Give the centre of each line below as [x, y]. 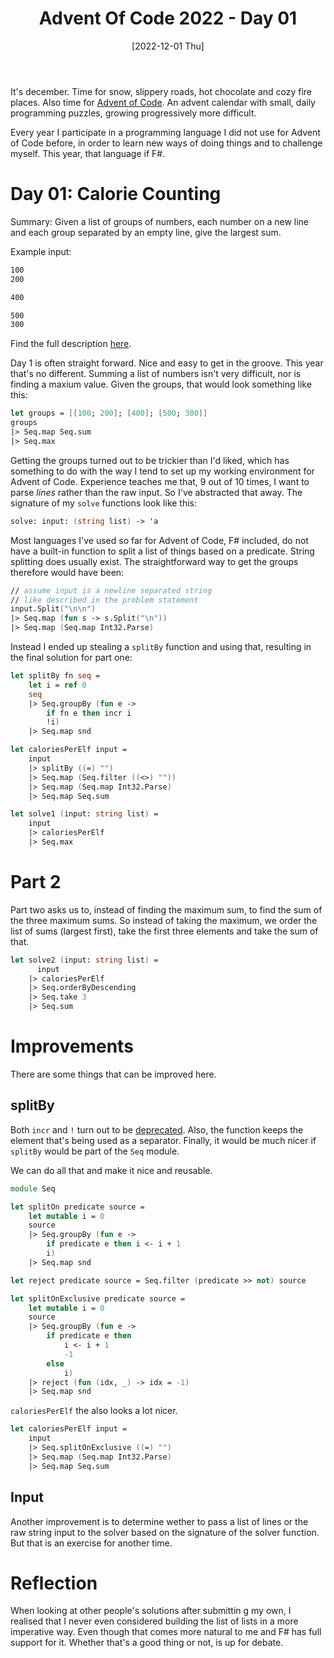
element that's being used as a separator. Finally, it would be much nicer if [163, 1140]
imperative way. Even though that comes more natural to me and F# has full [166, 1632]
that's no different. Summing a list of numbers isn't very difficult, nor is [156, 374]
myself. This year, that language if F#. [88, 153]
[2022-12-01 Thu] [168, 46]
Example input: [41, 251]
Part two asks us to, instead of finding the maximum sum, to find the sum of [166, 909]
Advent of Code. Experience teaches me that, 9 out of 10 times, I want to [160, 481]
